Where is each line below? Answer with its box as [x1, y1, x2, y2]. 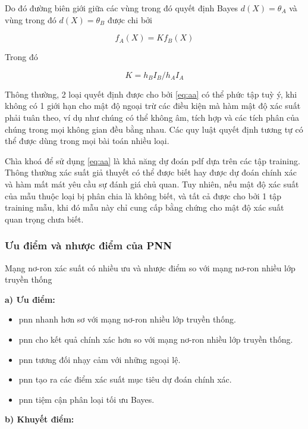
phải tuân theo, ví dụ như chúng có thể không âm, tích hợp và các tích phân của [5, 111, 300, 123]
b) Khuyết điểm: [5, 413, 74, 425]
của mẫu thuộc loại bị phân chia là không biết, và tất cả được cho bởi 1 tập [5, 189, 282, 202]
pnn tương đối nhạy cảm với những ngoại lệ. [18, 353, 181, 365]
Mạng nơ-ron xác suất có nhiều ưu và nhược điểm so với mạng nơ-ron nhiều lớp [5, 261, 296, 274]
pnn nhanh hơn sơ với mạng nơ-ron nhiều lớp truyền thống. [18, 313, 236, 325]
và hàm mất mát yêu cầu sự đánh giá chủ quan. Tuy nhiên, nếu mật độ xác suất [5, 177, 299, 190]
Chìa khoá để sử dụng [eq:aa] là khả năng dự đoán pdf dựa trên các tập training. [5, 154, 300, 167]
